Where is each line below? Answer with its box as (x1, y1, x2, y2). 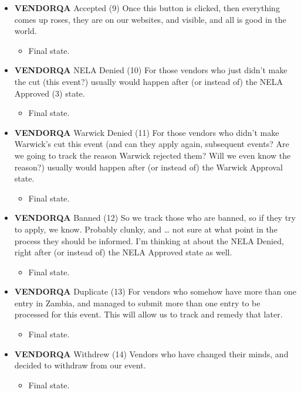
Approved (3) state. (14, 87, 85, 99)
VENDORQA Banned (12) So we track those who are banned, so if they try (14, 211, 296, 224)
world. (14, 25, 37, 37)
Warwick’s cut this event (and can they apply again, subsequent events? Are (14, 138, 289, 150)
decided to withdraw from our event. (14, 359, 146, 371)
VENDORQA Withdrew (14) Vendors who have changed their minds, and (14, 347, 289, 360)
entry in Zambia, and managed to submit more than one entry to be (14, 296, 261, 309)
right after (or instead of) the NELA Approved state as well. (14, 246, 232, 258)
